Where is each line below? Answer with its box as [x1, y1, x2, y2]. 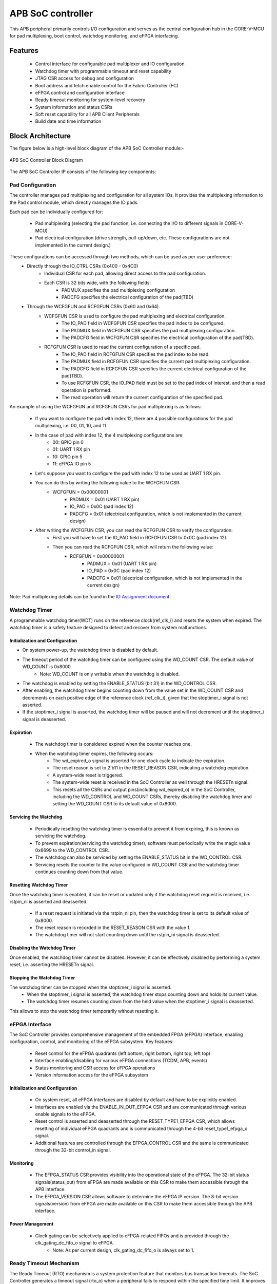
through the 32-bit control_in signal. [35, 1147, 111, 1153]
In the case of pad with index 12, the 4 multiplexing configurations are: [35, 432, 184, 438]
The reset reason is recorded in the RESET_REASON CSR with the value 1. [35, 924, 191, 931]
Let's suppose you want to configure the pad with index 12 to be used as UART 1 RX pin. [35, 470, 222, 476]
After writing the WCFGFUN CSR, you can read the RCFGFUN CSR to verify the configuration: [35, 527, 233, 534]
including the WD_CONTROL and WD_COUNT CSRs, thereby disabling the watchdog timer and [52, 794, 252, 800]
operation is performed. [62, 387, 112, 393]
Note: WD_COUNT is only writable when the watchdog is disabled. [39, 671, 180, 677]
